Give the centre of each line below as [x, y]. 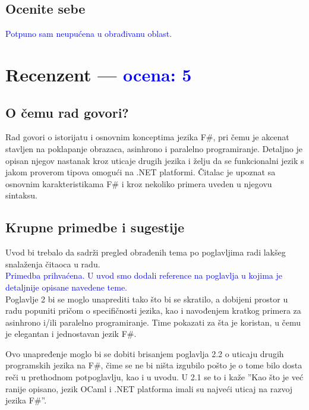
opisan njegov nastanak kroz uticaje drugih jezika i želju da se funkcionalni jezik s [155, 160]
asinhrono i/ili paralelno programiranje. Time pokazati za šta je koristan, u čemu [153, 322]
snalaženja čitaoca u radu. [53, 264]
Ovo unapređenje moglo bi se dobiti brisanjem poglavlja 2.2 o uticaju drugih [145, 353]
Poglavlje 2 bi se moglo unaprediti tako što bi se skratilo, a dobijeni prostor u [147, 299]
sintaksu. [21, 195]
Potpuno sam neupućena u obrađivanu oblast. [89, 34]
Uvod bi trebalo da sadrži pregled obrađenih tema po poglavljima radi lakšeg [146, 252]
